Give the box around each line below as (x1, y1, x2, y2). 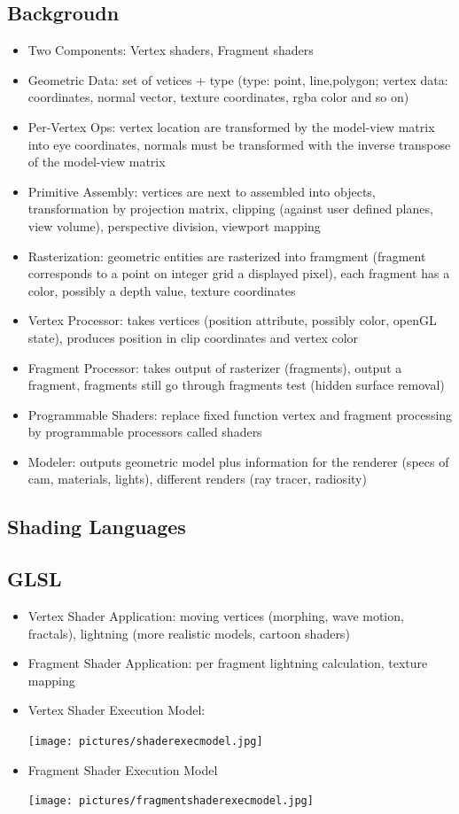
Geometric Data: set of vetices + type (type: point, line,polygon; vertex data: (27, 70, 448, 89)
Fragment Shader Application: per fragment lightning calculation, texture (27, 654, 428, 672)
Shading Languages (7, 513, 186, 540)
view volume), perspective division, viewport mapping (27, 216, 321, 235)
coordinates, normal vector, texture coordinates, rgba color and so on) (27, 88, 409, 106)
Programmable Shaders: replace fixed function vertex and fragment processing (27, 405, 453, 423)
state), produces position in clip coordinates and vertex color (27, 328, 359, 346)
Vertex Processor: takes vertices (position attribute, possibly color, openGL (27, 311, 437, 329)
